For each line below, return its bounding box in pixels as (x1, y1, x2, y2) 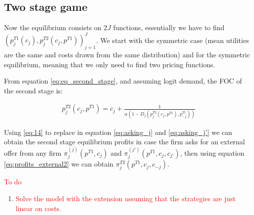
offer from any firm (4, 147, 62, 158)
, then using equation (180, 147, 245, 158)
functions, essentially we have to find (113, 22, 225, 33)
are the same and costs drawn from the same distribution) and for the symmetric (4, 49, 250, 60)
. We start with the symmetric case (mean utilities (96, 35, 249, 45)
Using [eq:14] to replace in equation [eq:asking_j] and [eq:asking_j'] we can (4, 127, 232, 137)
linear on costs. (15, 203, 61, 213)
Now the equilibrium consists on (4, 22, 102, 33)
